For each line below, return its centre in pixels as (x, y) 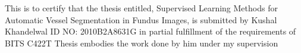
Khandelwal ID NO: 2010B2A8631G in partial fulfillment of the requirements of (150, 31)
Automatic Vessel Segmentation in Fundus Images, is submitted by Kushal (141, 19)
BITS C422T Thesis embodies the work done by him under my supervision (142, 43)
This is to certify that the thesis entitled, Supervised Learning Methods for (141, 8)
